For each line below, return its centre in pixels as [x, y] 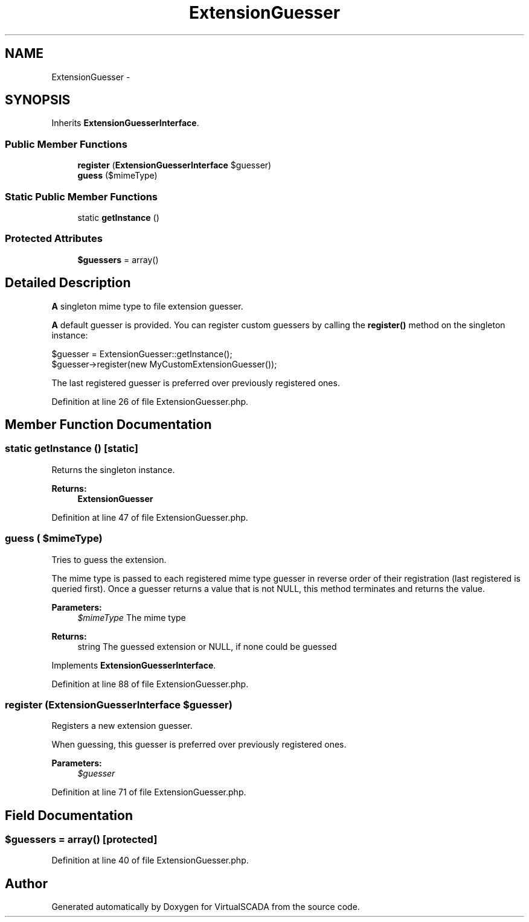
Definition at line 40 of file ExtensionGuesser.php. [150, 860]
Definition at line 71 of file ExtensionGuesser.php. [149, 792]
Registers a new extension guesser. [122, 726]
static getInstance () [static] [72, 449]
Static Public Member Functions [82, 196]
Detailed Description [68, 283]
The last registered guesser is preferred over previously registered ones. [196, 383]
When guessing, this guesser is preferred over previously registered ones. [199, 745]
